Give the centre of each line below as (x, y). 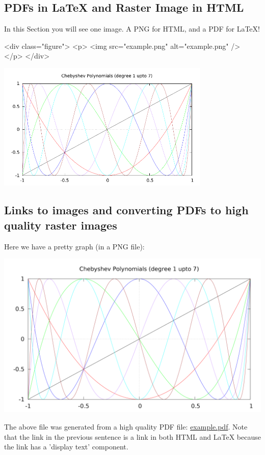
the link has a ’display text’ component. (66, 447)
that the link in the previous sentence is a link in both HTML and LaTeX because (132, 436)
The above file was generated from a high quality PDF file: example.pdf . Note (126, 426)
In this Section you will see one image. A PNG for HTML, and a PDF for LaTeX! (132, 29)
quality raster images (61, 225)
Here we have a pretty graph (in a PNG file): (74, 246)
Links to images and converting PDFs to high (126, 210)
